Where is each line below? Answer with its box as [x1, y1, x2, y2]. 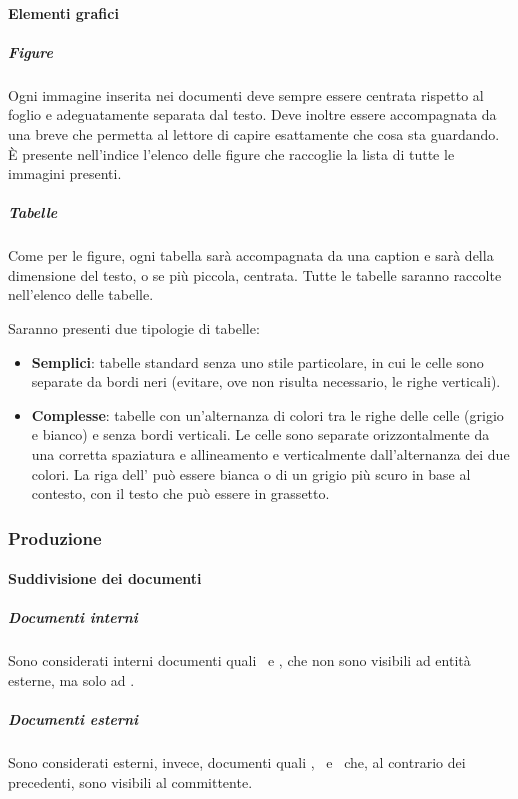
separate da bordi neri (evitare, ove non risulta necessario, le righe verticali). [31, 371, 501, 392]
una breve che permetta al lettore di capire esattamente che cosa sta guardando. [8, 123, 500, 144]
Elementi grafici [8, 2, 119, 23]
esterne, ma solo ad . [8, 670, 135, 690]
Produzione [8, 525, 102, 550]
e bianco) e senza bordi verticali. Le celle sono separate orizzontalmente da [31, 424, 490, 445]
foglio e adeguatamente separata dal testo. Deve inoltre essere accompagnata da [8, 104, 497, 125]
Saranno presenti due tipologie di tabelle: [8, 318, 260, 339]
